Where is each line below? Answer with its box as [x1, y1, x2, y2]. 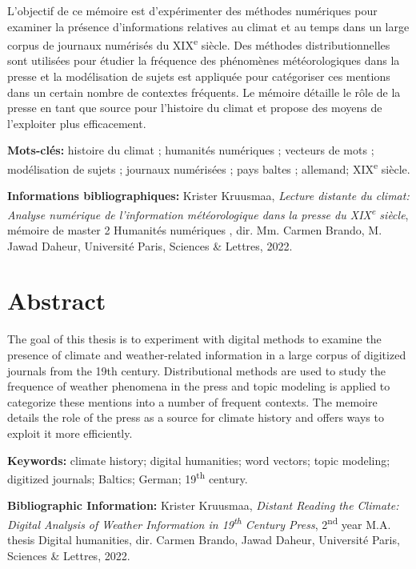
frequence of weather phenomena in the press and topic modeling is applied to [7, 378, 390, 395]
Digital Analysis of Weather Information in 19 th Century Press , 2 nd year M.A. [7, 514, 391, 532]
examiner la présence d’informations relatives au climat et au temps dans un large [7, 18, 410, 34]
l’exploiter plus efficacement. [7, 114, 146, 131]
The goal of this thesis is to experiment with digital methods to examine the [7, 331, 382, 347]
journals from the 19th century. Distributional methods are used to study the [7, 362, 386, 379]
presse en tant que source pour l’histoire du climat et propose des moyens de [7, 99, 382, 116]
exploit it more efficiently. [7, 424, 133, 441]
